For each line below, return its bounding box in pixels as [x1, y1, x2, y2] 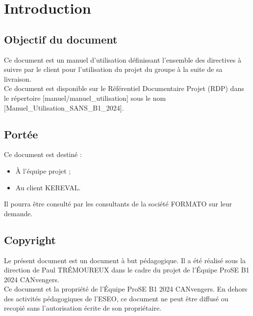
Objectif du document [4, 31, 118, 46]
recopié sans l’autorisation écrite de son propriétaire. [4, 303, 161, 313]
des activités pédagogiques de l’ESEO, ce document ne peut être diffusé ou [4, 293, 228, 303]
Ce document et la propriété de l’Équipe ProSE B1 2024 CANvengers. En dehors [4, 284, 248, 294]
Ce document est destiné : [4, 149, 82, 159]
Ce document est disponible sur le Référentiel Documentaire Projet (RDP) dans [4, 83, 244, 93]
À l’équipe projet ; [15, 165, 71, 176]
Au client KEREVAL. [15, 182, 81, 192]
